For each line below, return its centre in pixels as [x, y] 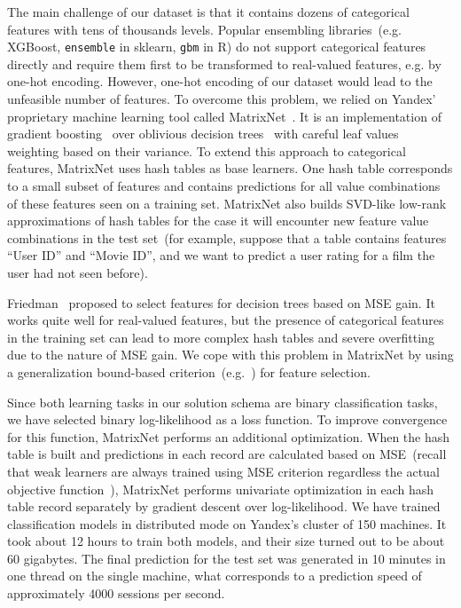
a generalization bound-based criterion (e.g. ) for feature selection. [189, 371]
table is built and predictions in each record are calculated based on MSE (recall [227, 454]
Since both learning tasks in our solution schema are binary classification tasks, [223, 402]
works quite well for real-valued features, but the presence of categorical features [226, 320]
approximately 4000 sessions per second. [116, 593]
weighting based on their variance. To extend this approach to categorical [207, 150]
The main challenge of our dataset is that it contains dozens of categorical [208, 12]
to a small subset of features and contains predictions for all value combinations [224, 186]
